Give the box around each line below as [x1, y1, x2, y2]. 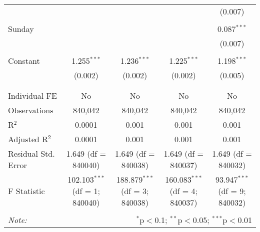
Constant [8, 55, 40, 66]
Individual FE [8, 90, 57, 101]
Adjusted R [8, 133, 48, 145]
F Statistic [8, 185, 45, 197]
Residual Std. [8, 148, 55, 159]
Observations [8, 104, 53, 116]
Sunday [8, 23, 34, 34]
